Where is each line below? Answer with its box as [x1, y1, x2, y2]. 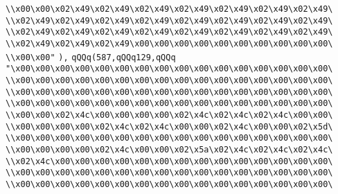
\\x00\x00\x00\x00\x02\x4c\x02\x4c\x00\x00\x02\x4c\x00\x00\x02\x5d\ [6, 121, 333, 132]
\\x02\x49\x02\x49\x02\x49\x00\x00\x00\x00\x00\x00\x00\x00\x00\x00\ [6, 38, 333, 48]
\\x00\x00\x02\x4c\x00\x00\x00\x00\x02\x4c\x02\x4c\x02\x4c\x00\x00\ [6, 109, 333, 120]
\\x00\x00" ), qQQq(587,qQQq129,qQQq [6, 52, 176, 62]
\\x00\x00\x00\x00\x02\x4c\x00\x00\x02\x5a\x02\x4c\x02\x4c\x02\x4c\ [6, 144, 333, 155]
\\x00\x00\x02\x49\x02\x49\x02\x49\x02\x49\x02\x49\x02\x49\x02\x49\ [6, 4, 333, 14]
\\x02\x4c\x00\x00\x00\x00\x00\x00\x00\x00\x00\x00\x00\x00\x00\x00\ [6, 156, 333, 166]
